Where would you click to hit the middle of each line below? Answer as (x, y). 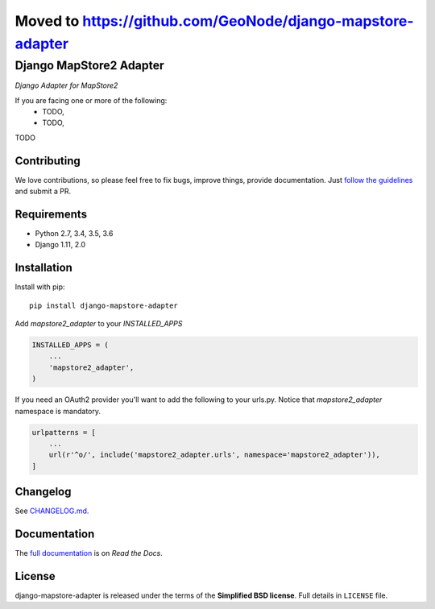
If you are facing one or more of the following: (91, 100)
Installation (43, 268)
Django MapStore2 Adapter (89, 65)
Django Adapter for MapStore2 (66, 85)
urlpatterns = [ (64, 432)
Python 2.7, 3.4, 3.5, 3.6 (74, 233)
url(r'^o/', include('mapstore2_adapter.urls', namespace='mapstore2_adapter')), (214, 455)
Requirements (51, 214)
